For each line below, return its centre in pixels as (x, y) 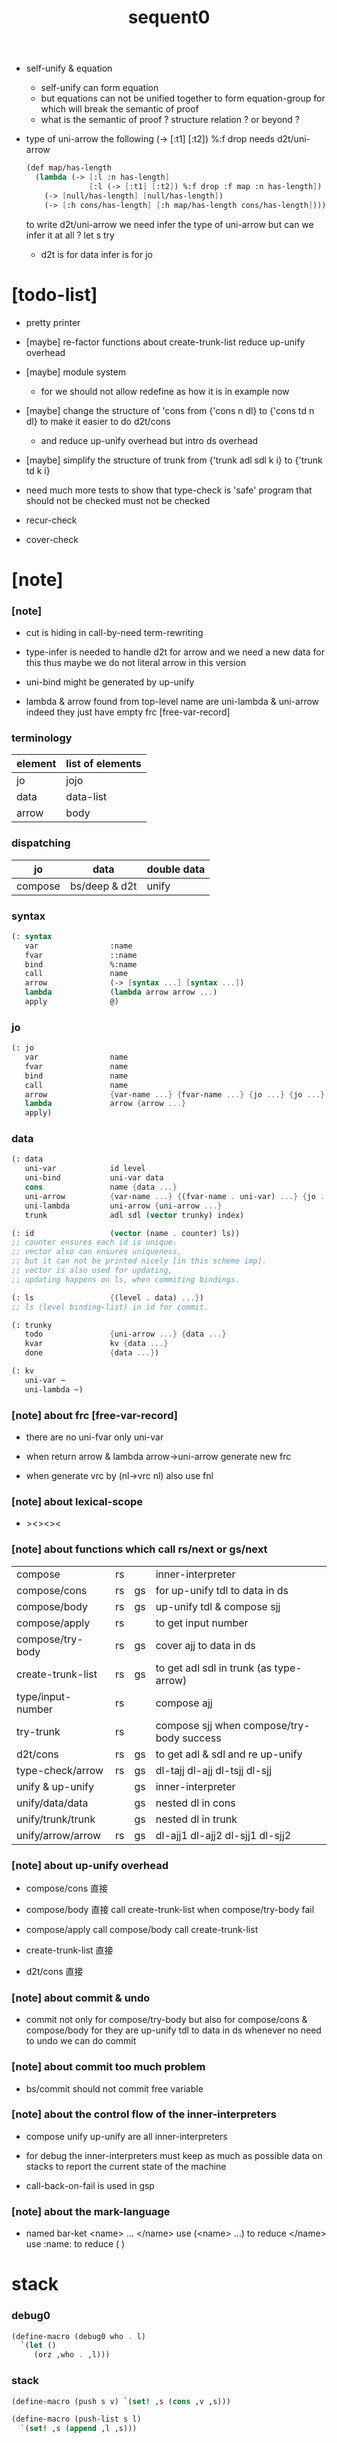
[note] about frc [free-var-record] (94, 1415)
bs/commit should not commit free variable (114, 2088)
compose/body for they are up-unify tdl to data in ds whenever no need (173, 2030)
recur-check (51, 520)
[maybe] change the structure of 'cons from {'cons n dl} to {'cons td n (170, 410)
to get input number (202, 1623)
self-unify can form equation (99, 88)
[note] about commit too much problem (108, 2067)
